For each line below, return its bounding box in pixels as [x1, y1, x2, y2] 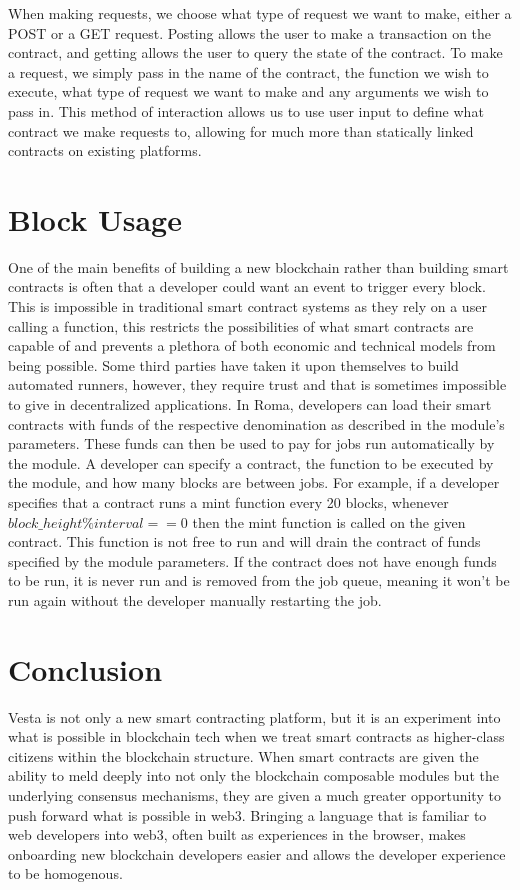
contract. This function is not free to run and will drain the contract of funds [8, 531, 481, 552]
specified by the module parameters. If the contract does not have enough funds [8, 550, 497, 571]
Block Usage [8, 198, 182, 239]
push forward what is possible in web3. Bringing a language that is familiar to [8, 804, 487, 825]
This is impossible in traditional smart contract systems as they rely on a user [8, 296, 487, 317]
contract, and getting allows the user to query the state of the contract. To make [8, 42, 503, 63]
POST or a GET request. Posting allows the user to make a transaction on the [8, 22, 492, 43]
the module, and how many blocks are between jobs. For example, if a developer [8, 472, 500, 493]
